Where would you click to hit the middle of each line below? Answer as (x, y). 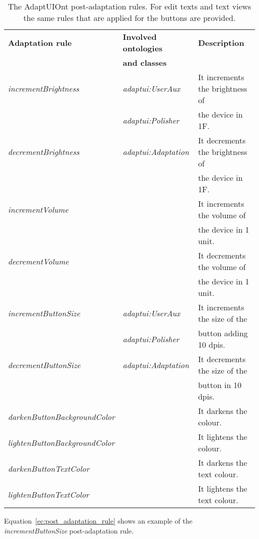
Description (221, 42)
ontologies (143, 48)
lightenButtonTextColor (49, 494)
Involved (140, 37)
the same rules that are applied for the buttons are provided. (129, 18)
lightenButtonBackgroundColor (61, 442)
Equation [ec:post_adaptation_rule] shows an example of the (98, 521)
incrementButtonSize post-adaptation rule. (69, 530)
